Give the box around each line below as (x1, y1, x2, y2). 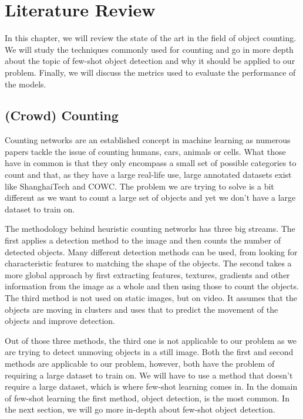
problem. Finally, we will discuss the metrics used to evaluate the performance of (5, 66, 296, 78)
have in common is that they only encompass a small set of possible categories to (5, 157, 297, 169)
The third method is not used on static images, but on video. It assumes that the (5, 292, 297, 304)
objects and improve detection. (5, 315, 115, 327)
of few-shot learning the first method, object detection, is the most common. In (5, 391, 289, 404)
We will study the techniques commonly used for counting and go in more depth (5, 43, 294, 55)
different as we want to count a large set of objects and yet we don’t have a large (5, 191, 296, 204)
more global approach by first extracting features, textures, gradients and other (5, 268, 290, 281)
